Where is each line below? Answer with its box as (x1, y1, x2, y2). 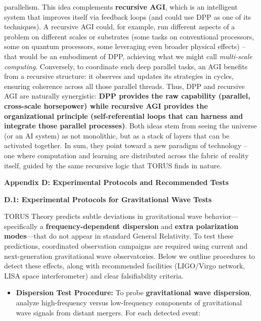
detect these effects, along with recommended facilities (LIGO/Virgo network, (4, 260, 245, 271)
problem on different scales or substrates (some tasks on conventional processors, (4, 31, 254, 41)
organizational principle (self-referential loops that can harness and (4, 110, 243, 121)
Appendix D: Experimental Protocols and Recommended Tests (4, 177, 229, 188)
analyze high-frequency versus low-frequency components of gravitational (16, 297, 242, 308)
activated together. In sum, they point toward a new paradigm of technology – (4, 140, 247, 151)
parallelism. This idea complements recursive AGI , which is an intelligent (4, 2, 238, 12)
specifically (4, 220, 38, 231)
